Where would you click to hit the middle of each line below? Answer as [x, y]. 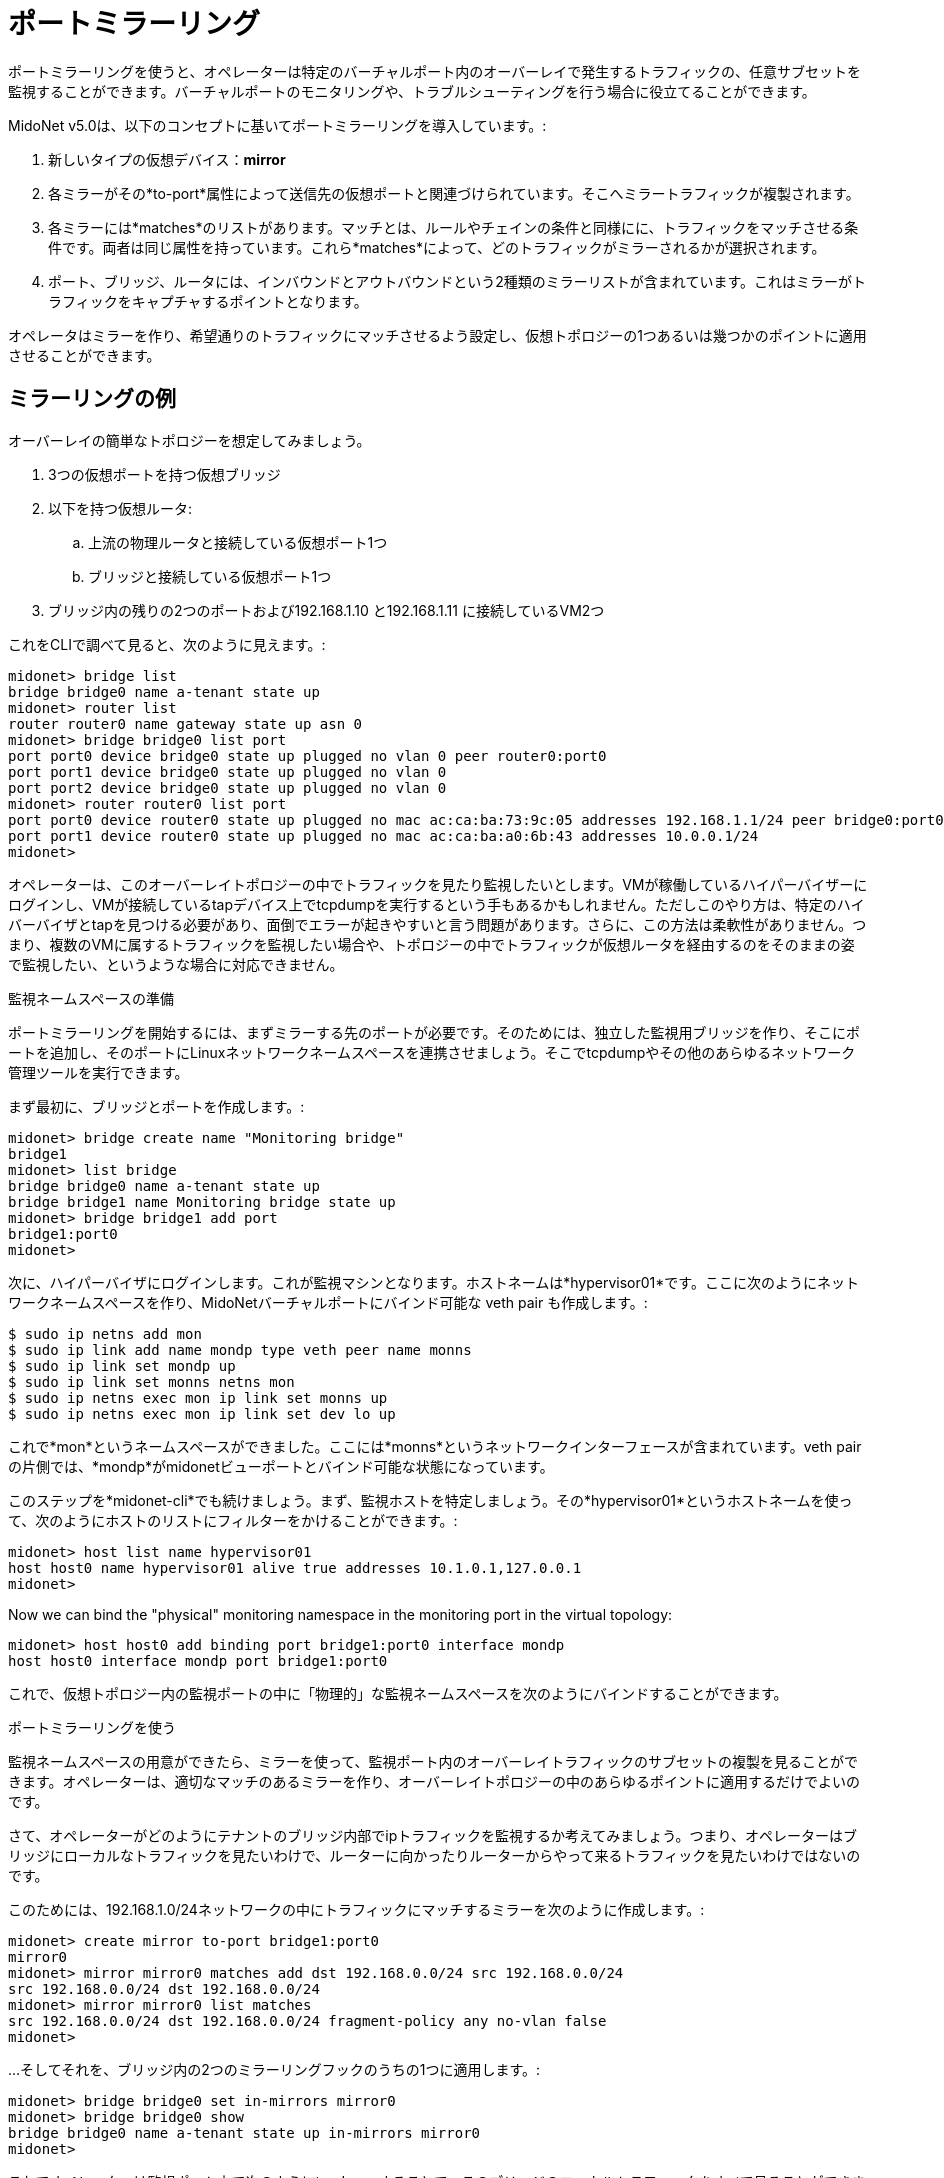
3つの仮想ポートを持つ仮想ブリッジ [164, 474]
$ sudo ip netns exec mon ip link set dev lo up [202, 1413]
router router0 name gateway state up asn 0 [185, 723]
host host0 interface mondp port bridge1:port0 [198, 1660]
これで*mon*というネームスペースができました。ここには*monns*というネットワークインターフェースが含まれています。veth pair [435, 1446]
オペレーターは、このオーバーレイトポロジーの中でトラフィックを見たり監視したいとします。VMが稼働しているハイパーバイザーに [438, 884]
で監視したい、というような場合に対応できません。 [176, 964]
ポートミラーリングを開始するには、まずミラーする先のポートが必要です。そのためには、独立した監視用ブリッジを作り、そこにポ [434, 1032]
